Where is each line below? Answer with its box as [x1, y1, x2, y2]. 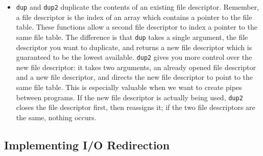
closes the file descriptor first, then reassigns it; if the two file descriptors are [16, 102, 255, 113]
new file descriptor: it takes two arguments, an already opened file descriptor [16, 61, 256, 72]
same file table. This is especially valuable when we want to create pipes [16, 81, 242, 92]
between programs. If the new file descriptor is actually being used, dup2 [16, 92, 243, 102]
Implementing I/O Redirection [4, 137, 170, 152]
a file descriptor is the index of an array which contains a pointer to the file [16, 11, 252, 22]
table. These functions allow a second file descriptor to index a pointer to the [16, 21, 257, 32]
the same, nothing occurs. [16, 112, 97, 122]
